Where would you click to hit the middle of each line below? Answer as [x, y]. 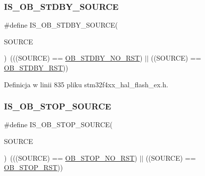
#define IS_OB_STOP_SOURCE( [58, 124]
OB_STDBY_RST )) [36, 68]
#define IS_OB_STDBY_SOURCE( [61, 25]
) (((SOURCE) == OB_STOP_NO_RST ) [71, 158]
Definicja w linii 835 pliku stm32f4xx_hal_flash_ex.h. [86, 84]
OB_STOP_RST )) [34, 167]
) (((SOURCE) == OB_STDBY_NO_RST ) [73, 58]
